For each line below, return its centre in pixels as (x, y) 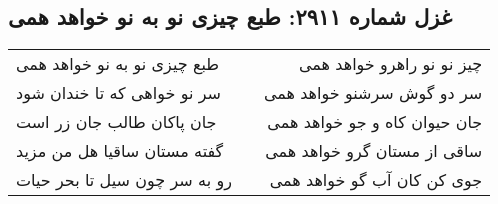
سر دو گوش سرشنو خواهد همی (373, 93)
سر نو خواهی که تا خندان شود (118, 93)
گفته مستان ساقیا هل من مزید (120, 151)
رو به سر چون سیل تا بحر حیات (124, 180)
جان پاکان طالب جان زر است (116, 122)
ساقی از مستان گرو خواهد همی (374, 151)
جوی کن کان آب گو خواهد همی (376, 180)
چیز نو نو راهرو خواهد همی (390, 64)
